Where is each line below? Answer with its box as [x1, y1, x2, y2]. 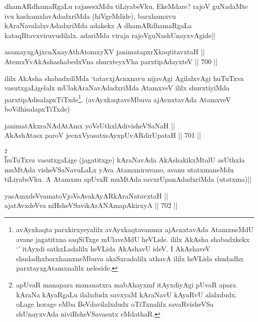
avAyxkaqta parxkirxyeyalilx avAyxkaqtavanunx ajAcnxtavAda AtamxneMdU [16, 224, 254, 235]
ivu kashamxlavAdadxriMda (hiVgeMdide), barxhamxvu [4, 10, 176, 21]
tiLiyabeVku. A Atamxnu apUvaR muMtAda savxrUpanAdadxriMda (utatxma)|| [4, 174, 252, 184]
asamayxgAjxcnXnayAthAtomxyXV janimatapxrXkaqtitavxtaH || [4, 46, 205, 57]
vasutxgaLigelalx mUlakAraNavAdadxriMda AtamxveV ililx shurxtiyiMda [4, 82, 230, 93]
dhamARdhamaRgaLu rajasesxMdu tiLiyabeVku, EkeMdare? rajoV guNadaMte [4, 1, 248, 11]
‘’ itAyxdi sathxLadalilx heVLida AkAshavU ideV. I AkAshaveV [16, 243, 211, 254]
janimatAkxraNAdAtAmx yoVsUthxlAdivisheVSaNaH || [4, 120, 175, 130]
